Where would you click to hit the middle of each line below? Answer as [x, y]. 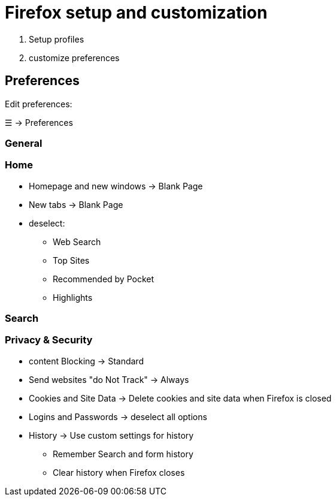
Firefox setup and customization [136, 13]
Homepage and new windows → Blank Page [116, 186]
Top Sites [71, 260]
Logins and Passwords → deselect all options [118, 417]
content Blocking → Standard [86, 361]
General [24, 143]
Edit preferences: [39, 104]
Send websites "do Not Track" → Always [109, 379]
